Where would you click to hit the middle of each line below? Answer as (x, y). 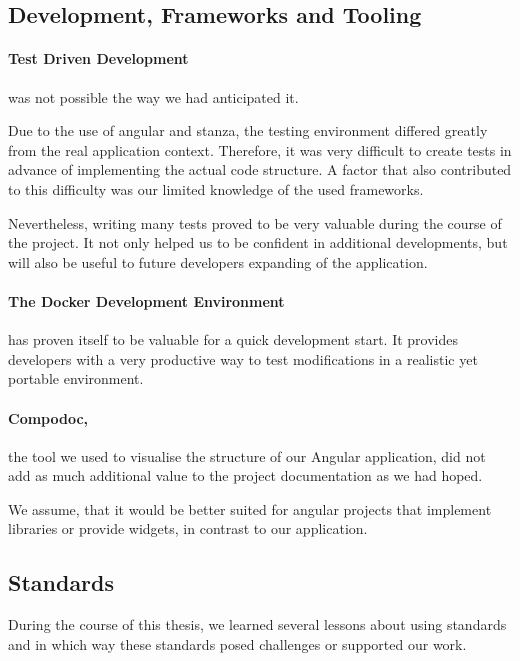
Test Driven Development (98, 58)
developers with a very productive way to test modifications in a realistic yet (243, 358)
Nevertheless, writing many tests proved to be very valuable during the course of (255, 222)
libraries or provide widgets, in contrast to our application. (188, 528)
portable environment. (76, 378)
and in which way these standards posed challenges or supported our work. (237, 643)
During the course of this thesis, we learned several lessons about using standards (257, 624)
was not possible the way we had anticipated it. (153, 96)
